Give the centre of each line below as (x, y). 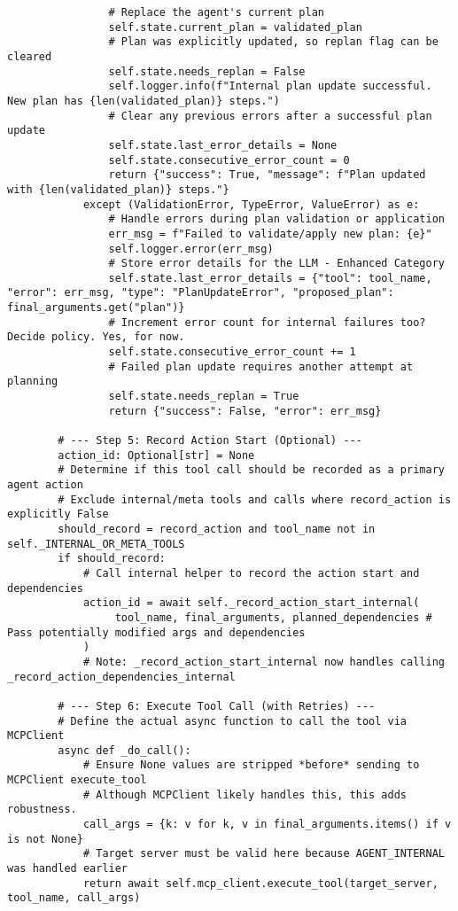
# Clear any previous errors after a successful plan (270, 116)
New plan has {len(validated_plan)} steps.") (144, 101)
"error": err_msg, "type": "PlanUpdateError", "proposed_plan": (201, 293)
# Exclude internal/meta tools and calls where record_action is (255, 499)
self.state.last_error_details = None (223, 145)
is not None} (45, 839)
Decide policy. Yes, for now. (96, 337)
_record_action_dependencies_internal (121, 677)
